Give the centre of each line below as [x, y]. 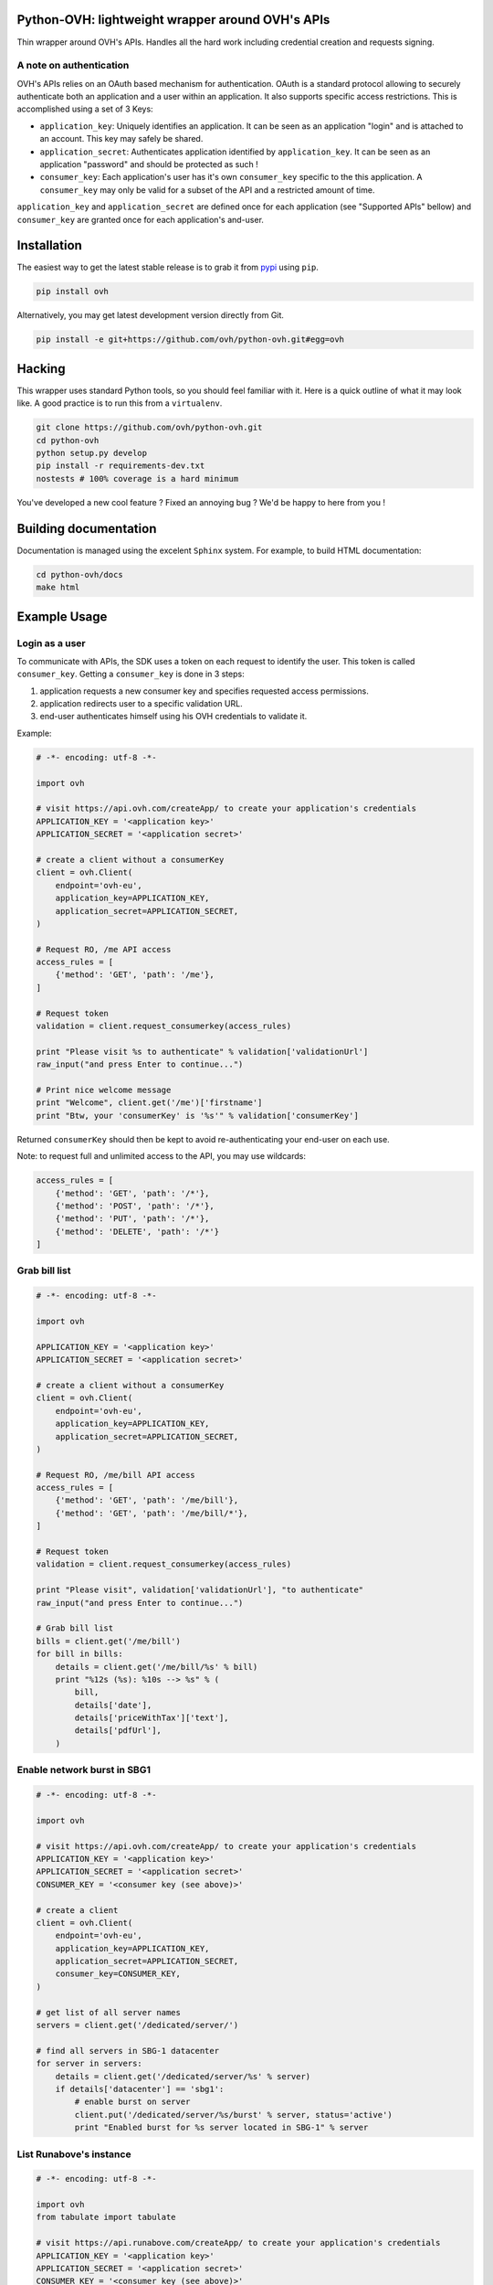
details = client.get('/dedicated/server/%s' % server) [183, 2076]
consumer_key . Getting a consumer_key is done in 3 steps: [131, 674]
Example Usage [62, 616]
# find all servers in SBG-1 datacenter [127, 2051]
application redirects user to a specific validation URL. [141, 704]
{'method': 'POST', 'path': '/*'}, [135, 1206]
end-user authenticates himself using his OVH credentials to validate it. [173, 717]
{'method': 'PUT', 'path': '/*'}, [132, 1219]
